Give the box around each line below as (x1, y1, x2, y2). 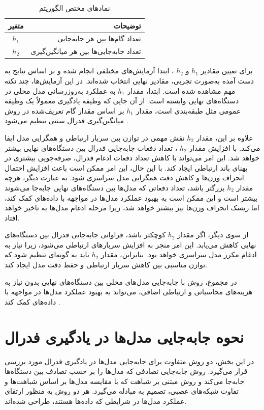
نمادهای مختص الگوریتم (39, 3, 110, 13)
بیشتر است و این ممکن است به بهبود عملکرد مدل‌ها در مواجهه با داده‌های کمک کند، (5, 192, 258, 203)
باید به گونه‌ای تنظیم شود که (5, 249, 89, 260)
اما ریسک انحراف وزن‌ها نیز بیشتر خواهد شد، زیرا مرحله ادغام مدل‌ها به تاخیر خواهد (5, 202, 259, 213)
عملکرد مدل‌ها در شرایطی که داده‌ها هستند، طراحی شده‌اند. (5, 395, 187, 406)
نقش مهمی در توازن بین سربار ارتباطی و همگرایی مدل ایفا (5, 132, 185, 143)
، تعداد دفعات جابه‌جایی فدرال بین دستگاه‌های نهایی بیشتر (5, 142, 178, 153)
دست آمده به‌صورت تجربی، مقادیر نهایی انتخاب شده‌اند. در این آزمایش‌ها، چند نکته (5, 75, 254, 86)
